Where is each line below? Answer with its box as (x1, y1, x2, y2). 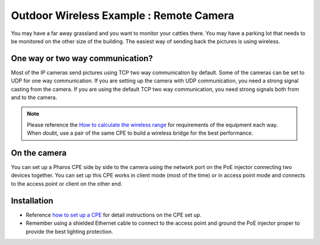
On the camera (11, 148, 67, 158)
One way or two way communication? (11, 53, 153, 63)
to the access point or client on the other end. (11, 180, 123, 187)
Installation (11, 196, 53, 206)
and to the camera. (11, 94, 57, 101)
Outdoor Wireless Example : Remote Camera (11, 9, 235, 22)
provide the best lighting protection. (25, 228, 113, 235)
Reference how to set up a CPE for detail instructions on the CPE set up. (25, 211, 201, 218)
